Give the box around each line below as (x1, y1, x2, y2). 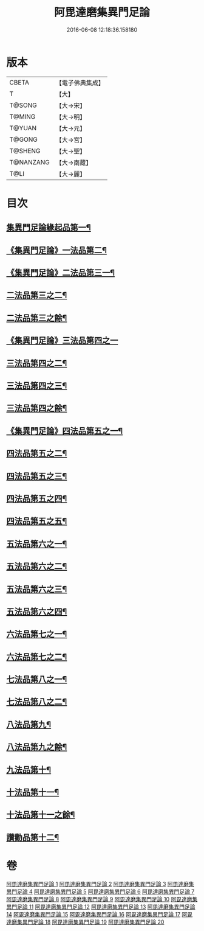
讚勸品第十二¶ (6, 832, 59, 843)
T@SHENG (9, 147, 41, 155)
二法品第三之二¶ (6, 290, 67, 301)
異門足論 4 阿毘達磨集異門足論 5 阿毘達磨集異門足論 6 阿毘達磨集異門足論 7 (6, 888, 195, 895)
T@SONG (9, 101, 38, 110)
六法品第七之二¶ (6, 652, 67, 662)
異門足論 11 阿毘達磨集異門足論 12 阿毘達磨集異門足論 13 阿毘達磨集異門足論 (6, 903, 195, 910)
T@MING (9, 112, 36, 120)
